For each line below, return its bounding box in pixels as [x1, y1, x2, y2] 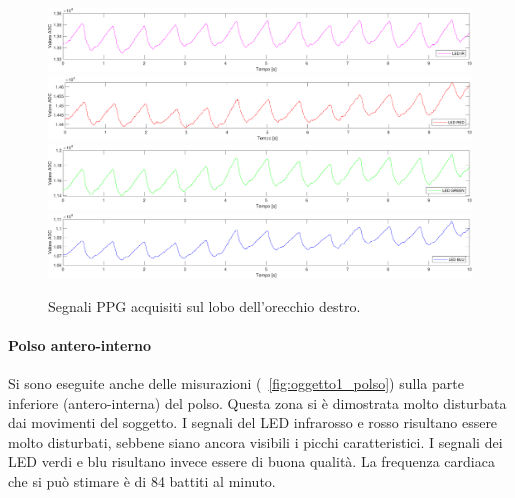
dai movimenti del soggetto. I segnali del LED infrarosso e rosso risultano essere [8, 412, 498, 433]
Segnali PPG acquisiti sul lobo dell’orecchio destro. [48, 295, 361, 316]
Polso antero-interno [8, 334, 152, 355]
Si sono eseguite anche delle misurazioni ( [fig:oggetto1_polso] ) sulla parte [8, 373, 464, 394]
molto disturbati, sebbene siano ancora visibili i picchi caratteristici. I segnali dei [8, 431, 503, 452]
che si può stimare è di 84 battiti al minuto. [8, 471, 276, 492]
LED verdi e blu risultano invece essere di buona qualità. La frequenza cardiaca [8, 451, 495, 472]
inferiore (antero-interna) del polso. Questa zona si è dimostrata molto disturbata [8, 392, 507, 413]
